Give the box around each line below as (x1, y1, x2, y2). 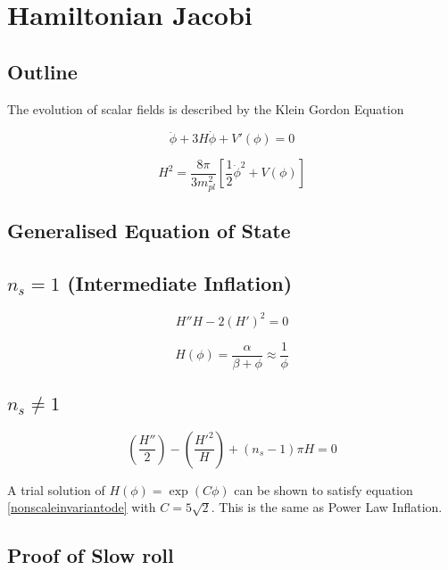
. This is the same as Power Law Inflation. (211, 498, 443, 516)
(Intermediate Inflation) (67, 269, 293, 297)
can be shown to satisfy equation (234, 480, 413, 499)
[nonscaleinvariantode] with (7, 498, 156, 516)
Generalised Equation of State (7, 217, 291, 244)
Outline (7, 57, 78, 85)
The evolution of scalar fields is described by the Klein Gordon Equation (7, 99, 404, 118)
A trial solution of (7, 480, 105, 499)
